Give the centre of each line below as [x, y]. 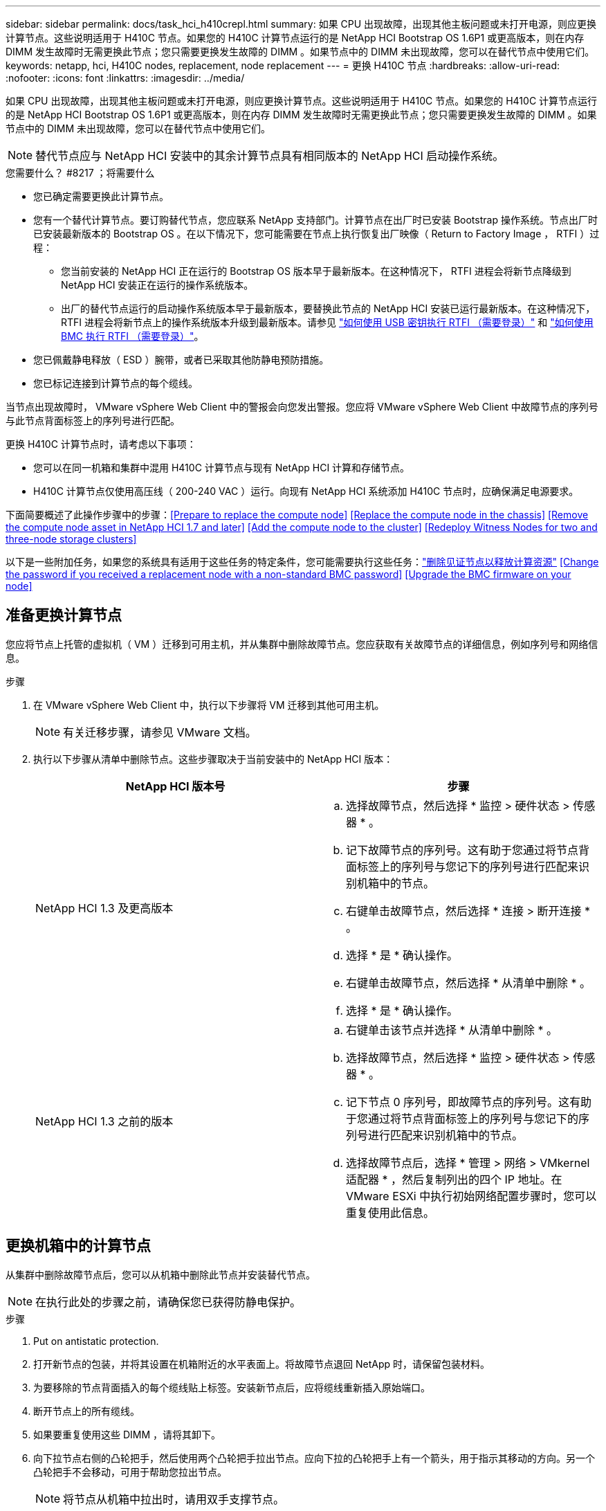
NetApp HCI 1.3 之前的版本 [104, 1121]
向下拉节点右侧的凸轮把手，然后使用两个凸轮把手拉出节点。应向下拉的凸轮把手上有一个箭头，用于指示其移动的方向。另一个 [314, 1458]
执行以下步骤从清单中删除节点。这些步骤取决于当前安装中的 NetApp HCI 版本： [213, 759]
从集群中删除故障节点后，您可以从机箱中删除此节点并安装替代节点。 [160, 1274]
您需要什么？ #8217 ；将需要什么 [80, 173]
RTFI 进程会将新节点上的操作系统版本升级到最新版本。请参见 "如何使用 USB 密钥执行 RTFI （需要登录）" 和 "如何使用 [327, 322]
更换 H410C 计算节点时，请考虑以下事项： [101, 444]
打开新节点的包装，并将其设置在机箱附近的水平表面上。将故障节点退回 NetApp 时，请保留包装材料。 [261, 1364]
